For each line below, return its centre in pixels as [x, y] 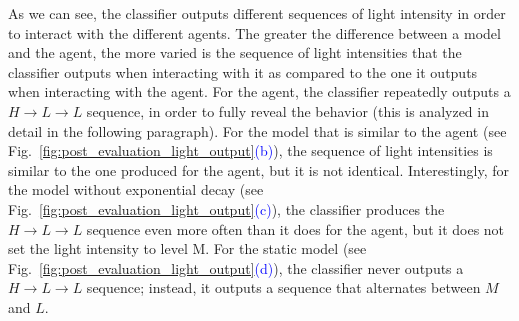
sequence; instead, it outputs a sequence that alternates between [283, 287]
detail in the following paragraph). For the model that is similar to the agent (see [257, 130]
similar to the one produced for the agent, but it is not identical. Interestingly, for [258, 169]
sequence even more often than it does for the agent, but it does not [295, 228]
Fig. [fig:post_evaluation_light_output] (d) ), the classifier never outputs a [236, 267]
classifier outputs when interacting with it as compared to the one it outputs [243, 71]
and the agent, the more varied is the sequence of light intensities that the [235, 52]
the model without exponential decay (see [136, 189]
